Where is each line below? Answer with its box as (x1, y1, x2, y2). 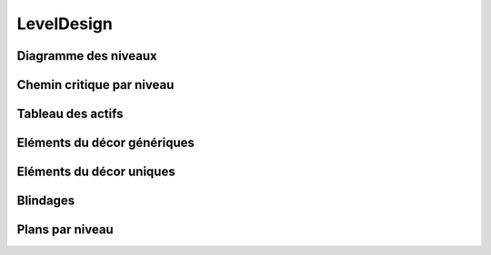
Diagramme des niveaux (16, 48, 158, 64)
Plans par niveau (16, 222, 114, 238)
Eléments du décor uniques (16, 164, 176, 180)
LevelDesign (16, 14, 113, 34)
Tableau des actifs (16, 106, 124, 122)
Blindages (16, 193, 75, 209)
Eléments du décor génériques (16, 135, 195, 151)
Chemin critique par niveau (16, 77, 175, 93)
